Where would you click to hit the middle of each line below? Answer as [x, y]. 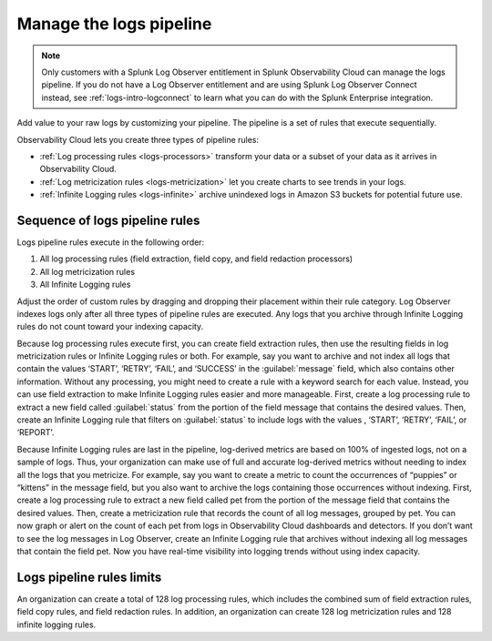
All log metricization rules [87, 271]
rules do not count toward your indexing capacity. [110, 327]
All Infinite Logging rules [85, 285]
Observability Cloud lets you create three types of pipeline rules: [138, 139]
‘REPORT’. [36, 432]
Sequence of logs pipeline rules [108, 220]
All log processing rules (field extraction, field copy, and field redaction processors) [196, 259]
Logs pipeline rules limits [89, 577]
